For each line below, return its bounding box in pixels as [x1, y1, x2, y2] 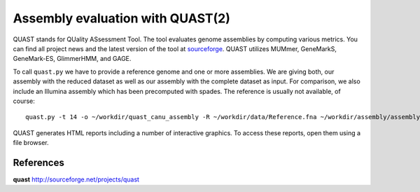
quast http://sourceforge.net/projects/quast [13, 175, 140, 184]
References [13, 156, 64, 168]
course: [13, 97, 35, 105]
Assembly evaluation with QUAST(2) [13, 11, 231, 26]
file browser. [13, 139, 49, 147]
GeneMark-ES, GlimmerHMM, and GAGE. [13, 55, 132, 63]
